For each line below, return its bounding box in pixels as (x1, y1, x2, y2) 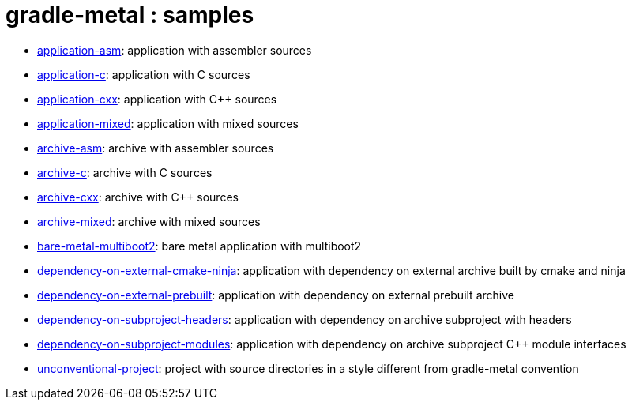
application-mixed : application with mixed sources (37, 116, 299, 130)
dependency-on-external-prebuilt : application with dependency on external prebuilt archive (37, 288, 514, 302)
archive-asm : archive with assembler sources (37, 141, 274, 155)
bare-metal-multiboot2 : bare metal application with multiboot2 (37, 239, 362, 253)
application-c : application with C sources (37, 67, 250, 81)
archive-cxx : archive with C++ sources (37, 190, 239, 204)
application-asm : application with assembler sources (37, 43, 312, 57)
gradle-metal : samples (6, 2, 254, 28)
